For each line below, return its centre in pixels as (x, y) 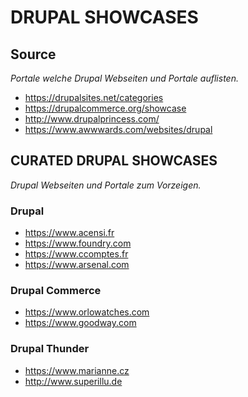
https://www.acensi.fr (69, 233)
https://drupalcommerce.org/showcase (105, 108)
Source (33, 54)
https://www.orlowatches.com (87, 312)
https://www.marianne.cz (77, 370)
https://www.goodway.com (80, 323)
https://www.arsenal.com (77, 265)
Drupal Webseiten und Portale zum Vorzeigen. (106, 185)
